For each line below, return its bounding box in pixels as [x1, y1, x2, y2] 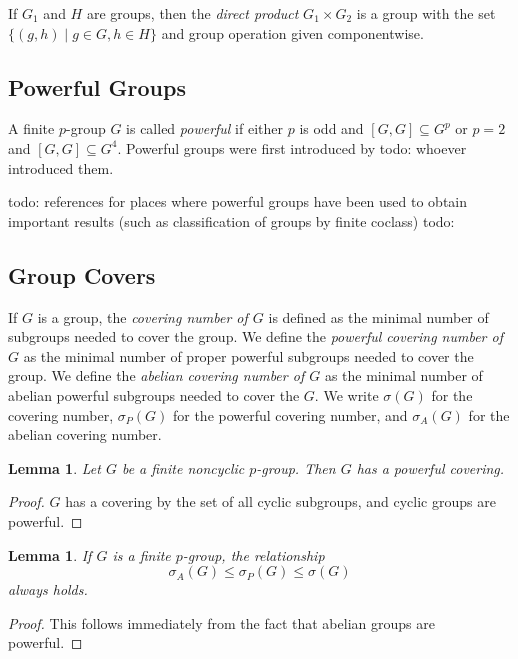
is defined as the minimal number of [268, 306, 489, 327]
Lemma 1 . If [8, 544, 92, 565]
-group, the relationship [182, 544, 325, 565]
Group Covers [8, 259, 156, 290]
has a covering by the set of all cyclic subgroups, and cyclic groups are [65, 491, 496, 512]
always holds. [8, 579, 88, 600]
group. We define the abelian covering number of [8, 365, 305, 386]
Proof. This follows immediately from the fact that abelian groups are [8, 612, 435, 633]
